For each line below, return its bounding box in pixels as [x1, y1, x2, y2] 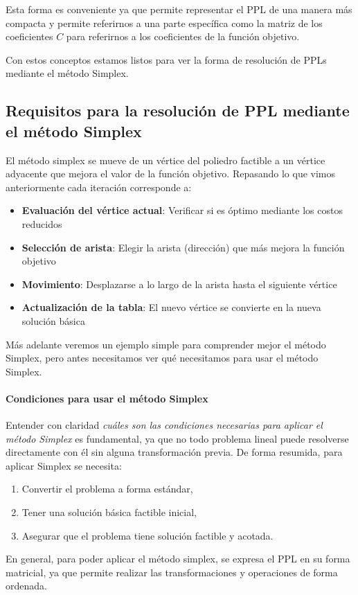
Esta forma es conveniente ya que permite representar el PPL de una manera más [6, 2, 352, 16]
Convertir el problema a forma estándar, [21, 481, 193, 496]
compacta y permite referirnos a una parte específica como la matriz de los [6, 15, 323, 30]
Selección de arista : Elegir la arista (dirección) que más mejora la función [21, 240, 345, 254]
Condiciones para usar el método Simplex [6, 391, 208, 405]
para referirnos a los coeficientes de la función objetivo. [66, 29, 300, 44]
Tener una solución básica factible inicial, [21, 505, 197, 519]
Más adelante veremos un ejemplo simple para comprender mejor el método [6, 337, 326, 351]
